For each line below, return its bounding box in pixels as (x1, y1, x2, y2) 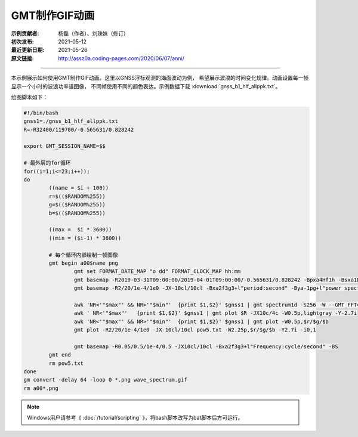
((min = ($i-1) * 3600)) (48, 234, 122, 241)
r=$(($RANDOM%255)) (48, 193, 106, 200)
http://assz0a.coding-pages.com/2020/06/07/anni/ (58, 54, 185, 62)
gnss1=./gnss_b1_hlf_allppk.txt (23, 118, 119, 125)
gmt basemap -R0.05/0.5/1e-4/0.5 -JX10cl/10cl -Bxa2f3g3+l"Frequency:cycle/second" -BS (73, 343, 338, 350)
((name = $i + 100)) (48, 185, 109, 191)
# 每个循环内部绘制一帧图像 (48, 251, 118, 258)
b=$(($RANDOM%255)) (48, 209, 106, 216)
